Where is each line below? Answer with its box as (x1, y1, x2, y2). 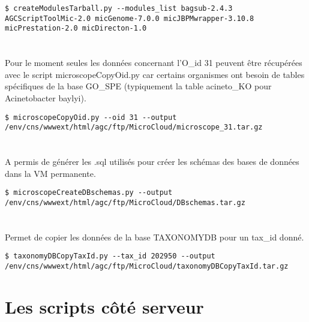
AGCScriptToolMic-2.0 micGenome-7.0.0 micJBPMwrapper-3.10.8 (5, 14, 254, 23)
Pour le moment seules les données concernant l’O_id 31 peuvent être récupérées (5, 56, 302, 69)
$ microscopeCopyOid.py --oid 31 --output (5, 113, 177, 122)
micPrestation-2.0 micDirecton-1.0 (5, 24, 147, 33)
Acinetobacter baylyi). (5, 91, 86, 104)
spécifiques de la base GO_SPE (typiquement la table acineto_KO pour (5, 80, 272, 92)
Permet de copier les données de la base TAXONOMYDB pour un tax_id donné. (5, 230, 304, 243)
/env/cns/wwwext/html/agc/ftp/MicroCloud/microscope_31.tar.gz (5, 123, 263, 132)
